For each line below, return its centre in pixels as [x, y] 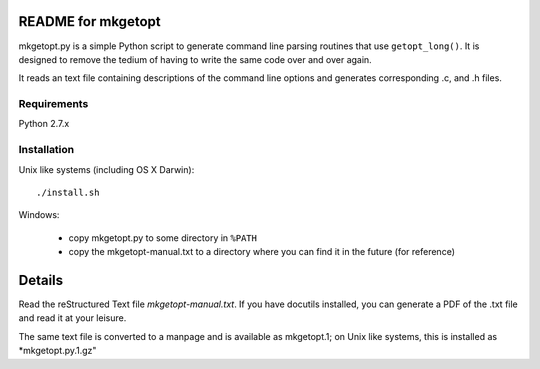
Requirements [53, 104]
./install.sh [68, 192]
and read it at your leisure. [72, 318]
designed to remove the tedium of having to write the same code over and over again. [195, 59]
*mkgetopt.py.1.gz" [57, 351]
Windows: [39, 215]
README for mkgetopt [89, 21]
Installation [46, 150]
